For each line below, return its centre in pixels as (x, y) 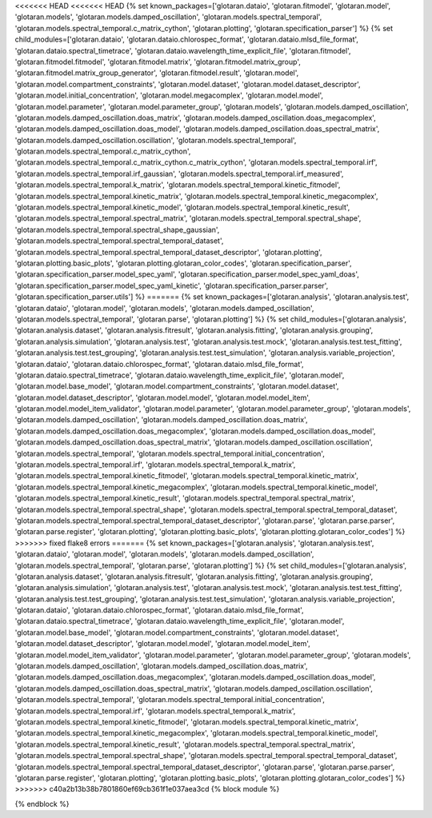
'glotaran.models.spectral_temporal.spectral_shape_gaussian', (117, 229)
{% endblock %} (42, 804)
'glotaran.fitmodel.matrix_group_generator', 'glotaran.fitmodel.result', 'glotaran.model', (157, 73)
